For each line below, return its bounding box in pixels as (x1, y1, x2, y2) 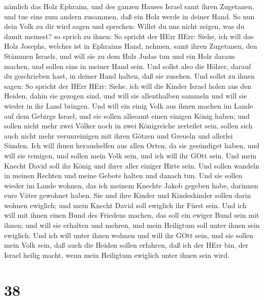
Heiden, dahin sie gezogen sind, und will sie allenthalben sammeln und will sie (4, 90, 247, 101)
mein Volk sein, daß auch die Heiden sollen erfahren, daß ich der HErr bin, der (4, 240, 249, 250)
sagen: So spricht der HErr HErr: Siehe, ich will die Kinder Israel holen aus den (4, 80, 252, 91)
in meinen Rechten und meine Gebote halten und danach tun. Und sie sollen (4, 170, 243, 181)
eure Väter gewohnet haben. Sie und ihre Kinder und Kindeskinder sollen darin (4, 190, 251, 201)
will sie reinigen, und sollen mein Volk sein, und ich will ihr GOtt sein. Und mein (4, 150, 257, 160)
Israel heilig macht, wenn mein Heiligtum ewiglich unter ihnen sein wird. (4, 249, 229, 260)
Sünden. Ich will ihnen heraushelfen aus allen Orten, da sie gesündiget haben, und (4, 140, 259, 151)
